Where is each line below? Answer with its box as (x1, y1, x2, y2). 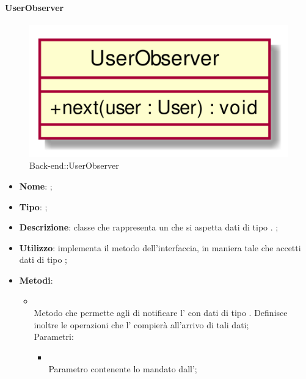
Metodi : (19, 273, 53, 286)
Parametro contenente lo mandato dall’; (48, 362, 197, 375)
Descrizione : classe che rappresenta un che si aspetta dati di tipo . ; (19, 221, 279, 234)
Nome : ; (19, 179, 53, 192)
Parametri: (34, 330, 74, 343)
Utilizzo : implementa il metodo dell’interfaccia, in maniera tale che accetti (19, 241, 301, 254)
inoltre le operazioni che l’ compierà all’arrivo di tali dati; (34, 318, 249, 331)
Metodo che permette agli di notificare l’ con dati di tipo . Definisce (34, 306, 288, 319)
